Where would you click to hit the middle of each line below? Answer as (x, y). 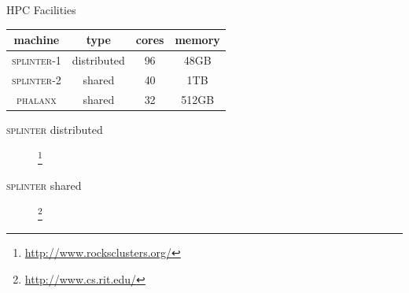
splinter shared (44, 185)
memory (197, 40)
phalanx (37, 99)
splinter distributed (55, 129)
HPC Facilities (41, 9)
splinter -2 (37, 79)
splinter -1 (37, 59)
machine (37, 40)
